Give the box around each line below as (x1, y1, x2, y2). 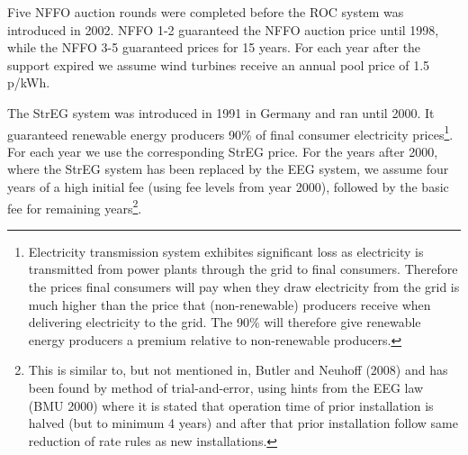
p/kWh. (7, 73, 50, 92)
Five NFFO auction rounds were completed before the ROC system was (7, 3, 404, 21)
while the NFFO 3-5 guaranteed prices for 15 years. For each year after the (7, 38, 421, 57)
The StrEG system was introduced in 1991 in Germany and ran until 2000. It (7, 103, 435, 122)
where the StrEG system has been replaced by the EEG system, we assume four (7, 159, 449, 178)
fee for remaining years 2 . (7, 196, 142, 217)
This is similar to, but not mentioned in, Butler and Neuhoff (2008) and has (28, 360, 448, 379)
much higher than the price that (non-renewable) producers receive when (28, 295, 431, 314)
